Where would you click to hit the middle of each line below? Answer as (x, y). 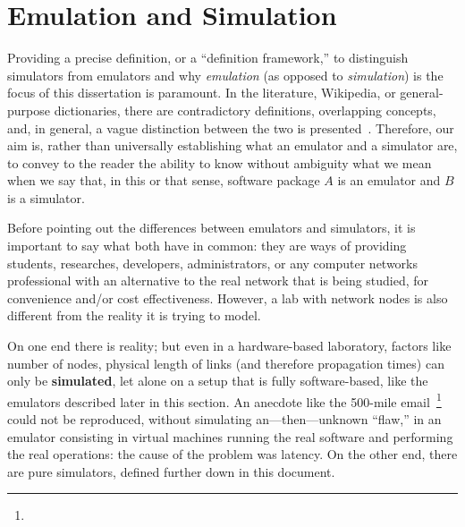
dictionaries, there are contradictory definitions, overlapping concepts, (245, 110)
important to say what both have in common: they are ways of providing (207, 246)
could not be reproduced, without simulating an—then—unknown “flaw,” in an (224, 419)
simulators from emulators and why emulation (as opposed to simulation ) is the (225, 75)
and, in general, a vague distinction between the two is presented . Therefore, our (231, 127)
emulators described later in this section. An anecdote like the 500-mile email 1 (224, 400)
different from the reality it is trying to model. (134, 315)
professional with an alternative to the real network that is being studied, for (218, 280)
